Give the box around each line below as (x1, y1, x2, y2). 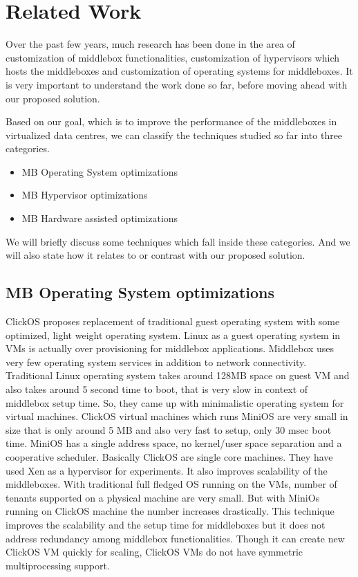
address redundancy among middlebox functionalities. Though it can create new (6, 531, 345, 545)
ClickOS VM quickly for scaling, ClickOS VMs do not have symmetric (6, 544, 303, 559)
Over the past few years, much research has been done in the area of (6, 37, 295, 51)
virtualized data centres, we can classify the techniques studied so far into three (6, 127, 343, 142)
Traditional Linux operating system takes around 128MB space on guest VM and (6, 368, 350, 383)
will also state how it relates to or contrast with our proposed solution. (6, 248, 305, 262)
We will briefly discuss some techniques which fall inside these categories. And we (6, 234, 350, 248)
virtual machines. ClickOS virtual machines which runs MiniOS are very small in (6, 409, 348, 423)
